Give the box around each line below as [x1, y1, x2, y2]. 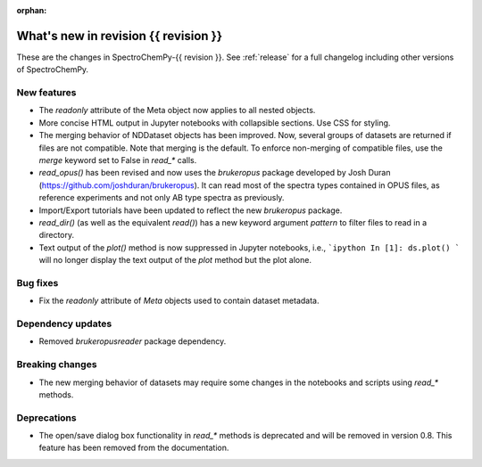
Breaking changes [16, 358, 97, 371]
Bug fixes [16, 276, 59, 289]
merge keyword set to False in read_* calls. [38, 155, 197, 165]
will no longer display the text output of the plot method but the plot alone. [38, 255, 312, 266]
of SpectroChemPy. [16, 64, 89, 75]
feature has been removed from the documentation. [38, 442, 229, 454]
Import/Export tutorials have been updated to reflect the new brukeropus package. [38, 205, 343, 216]
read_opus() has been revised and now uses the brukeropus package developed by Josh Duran [38, 168, 391, 178]
